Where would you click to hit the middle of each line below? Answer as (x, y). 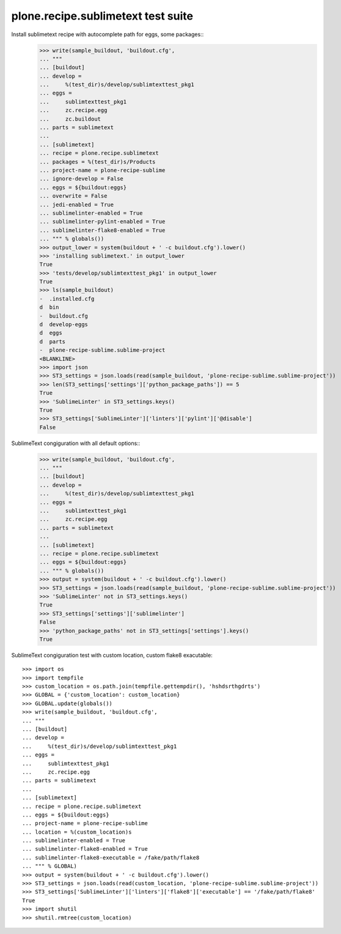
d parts (53, 342)
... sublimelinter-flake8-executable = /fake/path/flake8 (111, 857)
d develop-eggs (64, 325)
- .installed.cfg (67, 299)
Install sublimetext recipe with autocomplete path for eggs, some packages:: (108, 34)
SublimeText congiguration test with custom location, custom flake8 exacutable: (112, 655)
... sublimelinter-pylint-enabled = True (102, 222)
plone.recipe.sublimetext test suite (102, 16)
